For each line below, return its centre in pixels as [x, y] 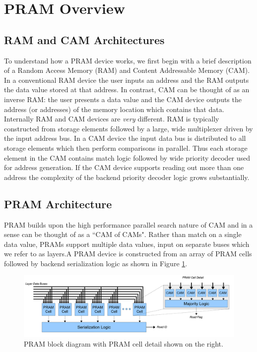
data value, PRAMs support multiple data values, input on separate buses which [127, 244]
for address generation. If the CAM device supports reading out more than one [124, 167]
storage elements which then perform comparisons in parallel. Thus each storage [126, 147]
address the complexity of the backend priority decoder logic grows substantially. [127, 177]
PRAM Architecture [58, 204]
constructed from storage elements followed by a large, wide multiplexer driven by [128, 128]
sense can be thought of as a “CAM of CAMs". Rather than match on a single [123, 234]
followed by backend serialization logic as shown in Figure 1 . [96, 263]
